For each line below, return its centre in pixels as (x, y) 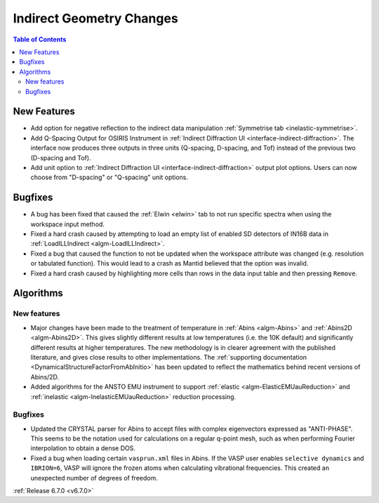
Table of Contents (40, 39)
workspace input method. (68, 224)
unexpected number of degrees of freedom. (94, 478)
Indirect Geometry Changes (95, 18)
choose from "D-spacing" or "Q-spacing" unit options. (109, 177)
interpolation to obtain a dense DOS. (83, 448)
